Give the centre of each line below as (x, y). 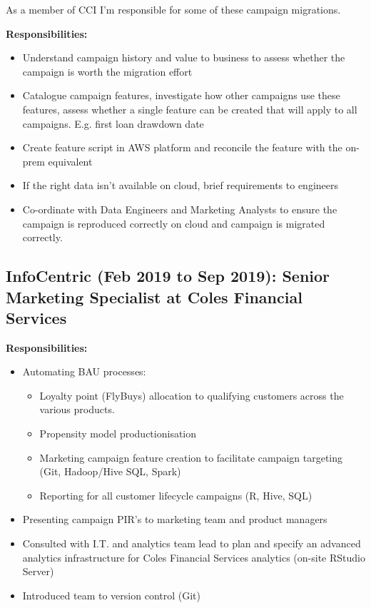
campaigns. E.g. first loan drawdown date (113, 123)
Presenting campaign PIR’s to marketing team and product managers (175, 519)
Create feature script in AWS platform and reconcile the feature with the (182, 147)
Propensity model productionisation (118, 434)
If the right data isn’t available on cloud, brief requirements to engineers (181, 185)
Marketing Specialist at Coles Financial (154, 297)
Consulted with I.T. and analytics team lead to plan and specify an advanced (192, 543)
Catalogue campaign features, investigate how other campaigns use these (181, 95)
